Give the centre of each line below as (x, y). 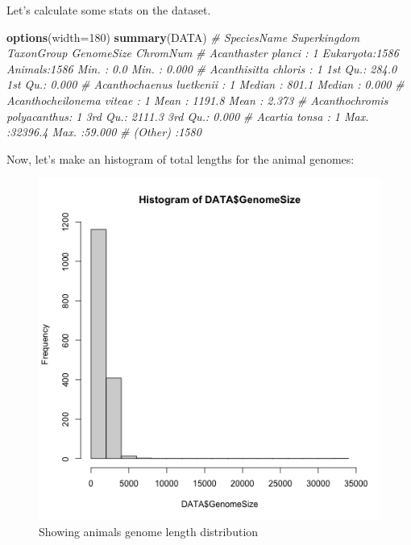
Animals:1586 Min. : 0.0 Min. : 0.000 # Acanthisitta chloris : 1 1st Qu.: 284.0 (202, 68)
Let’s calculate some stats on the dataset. (109, 10)
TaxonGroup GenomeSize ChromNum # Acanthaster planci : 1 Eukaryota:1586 (203, 53)
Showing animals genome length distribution (149, 531)
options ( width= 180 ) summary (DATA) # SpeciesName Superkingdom (183, 37)
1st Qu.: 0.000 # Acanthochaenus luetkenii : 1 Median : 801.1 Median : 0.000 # (205, 84)
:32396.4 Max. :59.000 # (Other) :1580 (104, 132)
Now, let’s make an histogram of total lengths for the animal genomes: (181, 158)
